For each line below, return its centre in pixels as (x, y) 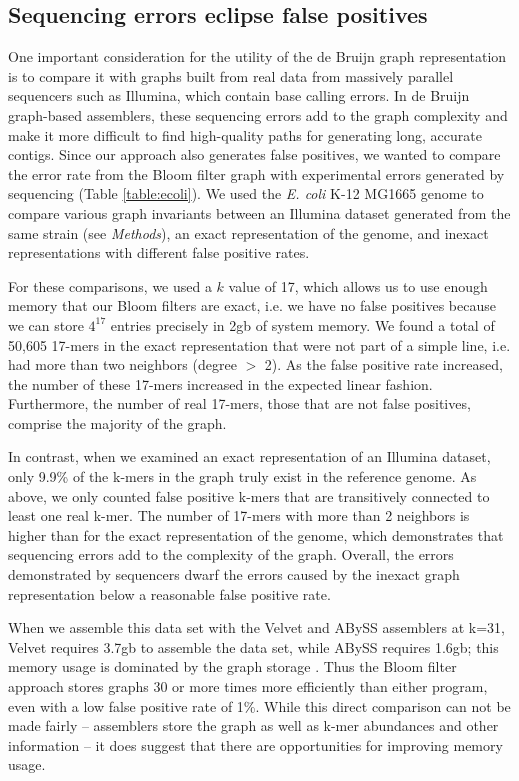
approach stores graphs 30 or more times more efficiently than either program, (248, 686)
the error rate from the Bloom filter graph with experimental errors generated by (256, 173)
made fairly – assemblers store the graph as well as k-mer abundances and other (253, 725)
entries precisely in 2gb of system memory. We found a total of (302, 324)
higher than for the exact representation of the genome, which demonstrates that (256, 534)
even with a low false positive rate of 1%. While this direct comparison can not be (259, 705)
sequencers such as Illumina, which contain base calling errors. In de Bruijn (239, 95)
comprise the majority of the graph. (117, 422)
